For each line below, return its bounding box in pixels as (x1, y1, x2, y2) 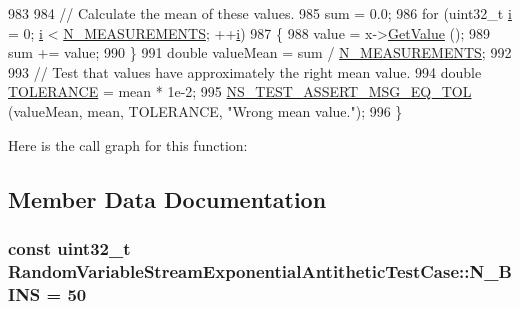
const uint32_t (8, 235, 131, 260)
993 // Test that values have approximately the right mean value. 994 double (8, 61, 482, 82)
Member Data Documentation (8, 183, 327, 214)
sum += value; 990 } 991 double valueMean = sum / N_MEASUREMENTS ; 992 (8, 42, 512, 63)
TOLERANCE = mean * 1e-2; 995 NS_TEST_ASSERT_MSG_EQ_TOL (8, 81, 472, 102)
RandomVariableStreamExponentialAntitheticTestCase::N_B (8, 258, 512, 283)
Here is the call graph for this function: (8, 134, 248, 155)
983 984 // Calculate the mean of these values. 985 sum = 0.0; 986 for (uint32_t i (8, 3, 512, 23)
